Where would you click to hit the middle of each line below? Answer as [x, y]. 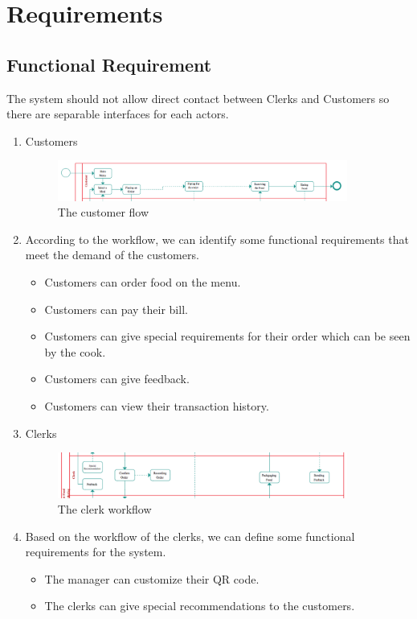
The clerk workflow [104, 509]
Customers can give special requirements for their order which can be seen [227, 336]
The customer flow [103, 212]
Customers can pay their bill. [116, 309]
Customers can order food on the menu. [143, 282]
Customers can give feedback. [117, 379]
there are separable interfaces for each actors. [118, 114]
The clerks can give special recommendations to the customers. [200, 606]
